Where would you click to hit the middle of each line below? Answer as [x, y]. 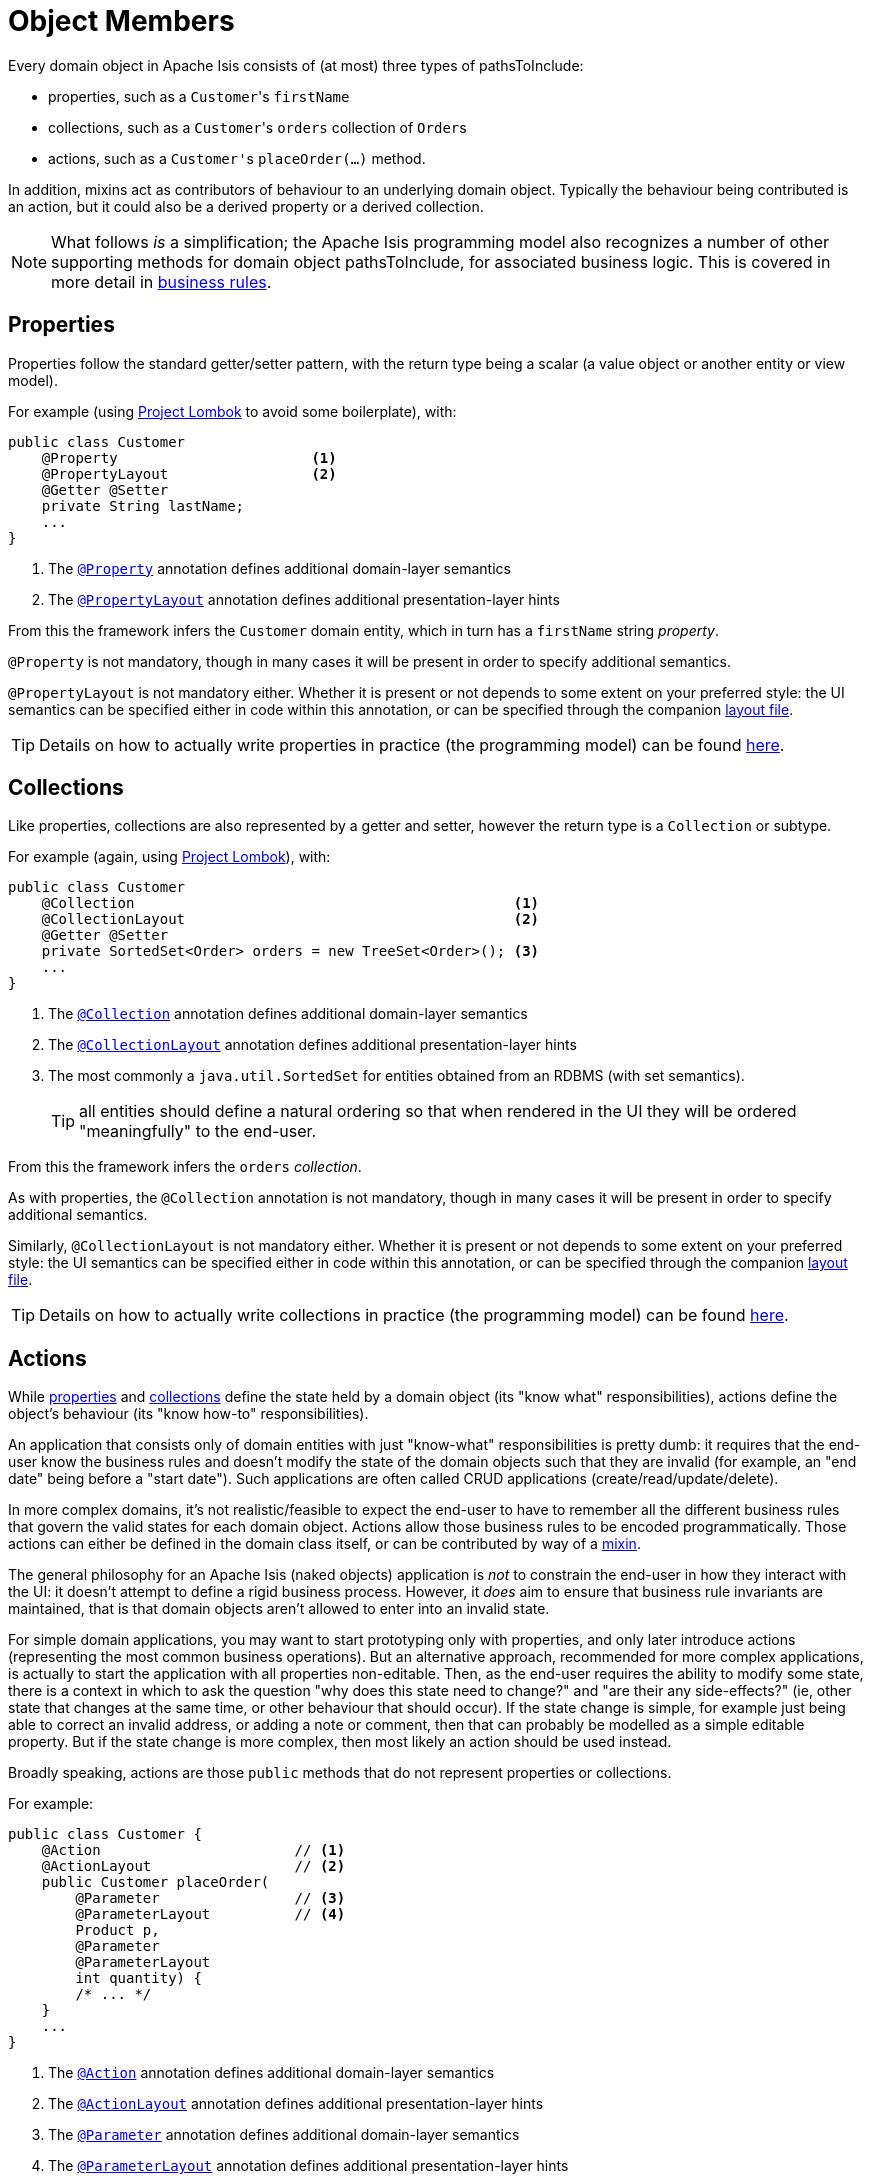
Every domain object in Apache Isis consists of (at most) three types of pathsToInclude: [296, 65]
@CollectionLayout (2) [290, 919]
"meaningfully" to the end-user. [198, 1131]
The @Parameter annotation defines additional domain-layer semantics [284, 2135]
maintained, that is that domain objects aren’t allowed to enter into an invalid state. [279, 1609]
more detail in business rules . [161, 281]
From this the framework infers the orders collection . [185, 1167]
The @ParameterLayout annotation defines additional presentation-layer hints [308, 2166]
